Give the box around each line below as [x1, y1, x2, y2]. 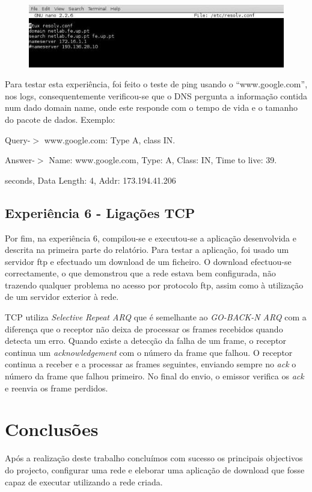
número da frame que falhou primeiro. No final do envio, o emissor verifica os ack [5, 370, 304, 382]
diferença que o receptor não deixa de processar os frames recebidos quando [5, 322, 283, 335]
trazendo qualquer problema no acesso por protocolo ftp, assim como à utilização [5, 278, 304, 291]
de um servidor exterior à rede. [5, 290, 119, 303]
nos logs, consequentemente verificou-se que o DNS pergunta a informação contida [5, 89, 308, 102]
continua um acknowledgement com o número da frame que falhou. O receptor [5, 346, 293, 358]
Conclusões [5, 417, 99, 441]
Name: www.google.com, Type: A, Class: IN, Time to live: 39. [49, 154, 277, 166]
